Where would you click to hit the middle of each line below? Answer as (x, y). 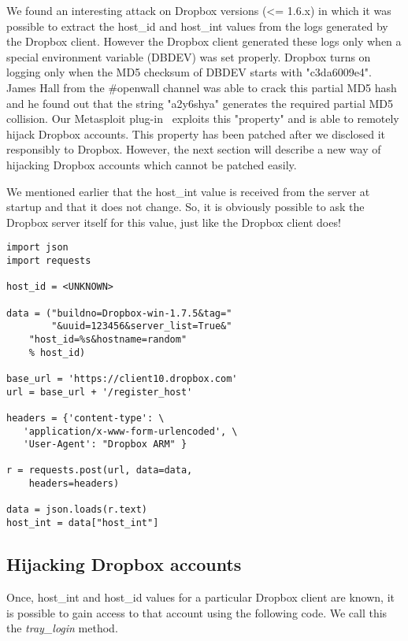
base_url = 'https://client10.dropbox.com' (122, 378)
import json (37, 248)
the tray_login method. (62, 628)
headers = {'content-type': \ (85, 418)
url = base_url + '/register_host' (100, 392)
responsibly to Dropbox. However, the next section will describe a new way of (194, 149)
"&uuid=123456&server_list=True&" (142, 326)
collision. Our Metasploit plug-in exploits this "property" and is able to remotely (203, 119)
